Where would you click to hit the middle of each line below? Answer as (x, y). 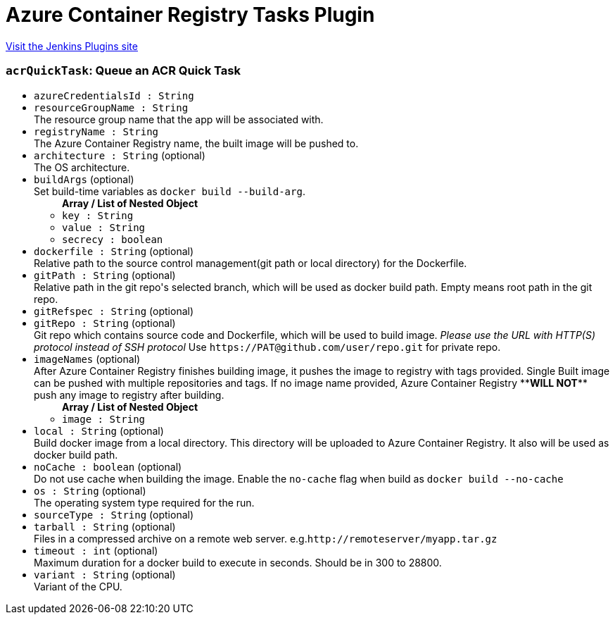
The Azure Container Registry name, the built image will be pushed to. (196, 143)
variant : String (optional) (105, 574)
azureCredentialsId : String (114, 95)
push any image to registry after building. (129, 395)
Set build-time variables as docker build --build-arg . (170, 191)
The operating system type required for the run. (144, 502)
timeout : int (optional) (96, 550)
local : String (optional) (99, 430)
